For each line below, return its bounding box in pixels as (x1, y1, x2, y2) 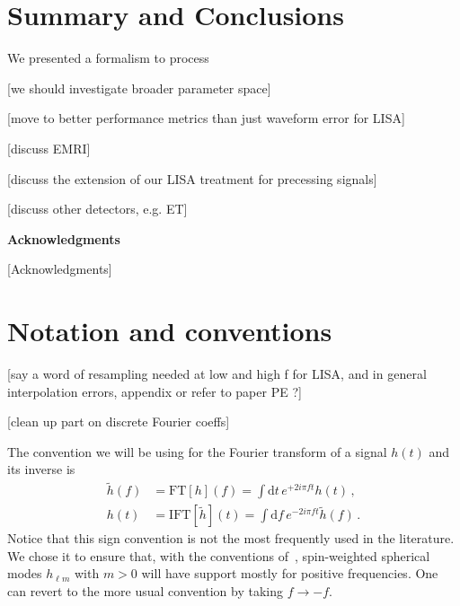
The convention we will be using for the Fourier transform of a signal (7, 442, 387, 461)
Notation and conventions (7, 312, 332, 349)
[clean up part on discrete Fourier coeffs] (7, 412, 230, 431)
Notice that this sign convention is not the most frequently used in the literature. (7, 529, 455, 548)
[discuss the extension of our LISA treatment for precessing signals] (7, 169, 377, 188)
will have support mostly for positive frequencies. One (141, 564, 438, 583)
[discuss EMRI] (7, 138, 91, 157)
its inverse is (7, 460, 75, 479)
